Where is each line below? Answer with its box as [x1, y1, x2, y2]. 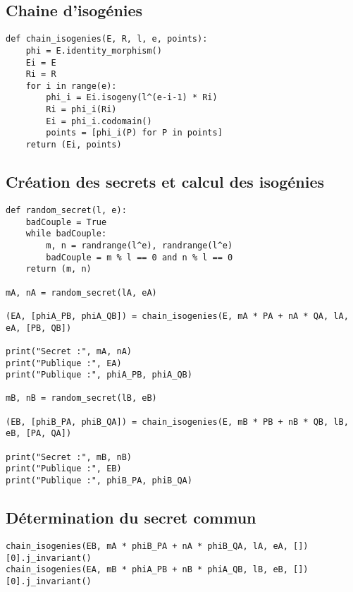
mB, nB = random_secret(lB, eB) [6, 393, 157, 404]
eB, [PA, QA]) [6, 428, 72, 439]
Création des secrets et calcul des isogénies [6, 171, 325, 193]
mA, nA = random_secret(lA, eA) [6, 287, 157, 298]
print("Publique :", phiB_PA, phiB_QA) [6, 476, 192, 486]
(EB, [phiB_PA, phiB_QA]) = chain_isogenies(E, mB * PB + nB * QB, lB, [6, 416, 349, 427]
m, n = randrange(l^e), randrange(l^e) [46, 240, 233, 250]
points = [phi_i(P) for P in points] [46, 128, 223, 138]
